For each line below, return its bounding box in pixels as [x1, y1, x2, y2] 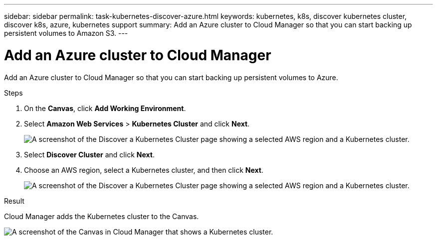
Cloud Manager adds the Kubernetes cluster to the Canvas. [4, 212, 199, 221]
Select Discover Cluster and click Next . [24, 150, 155, 159]
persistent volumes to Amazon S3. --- [4, 29, 128, 37]
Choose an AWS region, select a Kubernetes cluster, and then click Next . [24, 165, 264, 174]
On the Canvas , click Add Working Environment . [24, 104, 186, 113]
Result [4, 196, 24, 205]
